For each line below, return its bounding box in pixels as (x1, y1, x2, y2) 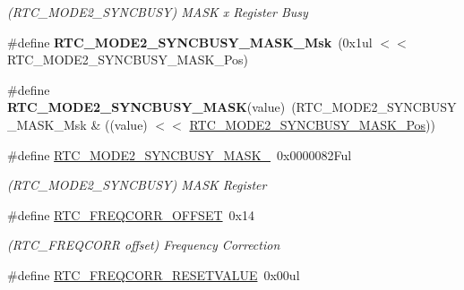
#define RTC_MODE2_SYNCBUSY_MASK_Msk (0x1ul (7, 32, 373, 51)
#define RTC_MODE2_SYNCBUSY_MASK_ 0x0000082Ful (7, 145, 352, 164)
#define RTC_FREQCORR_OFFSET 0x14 (7, 205, 254, 224)
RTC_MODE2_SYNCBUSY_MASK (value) (7, 98, 286, 116)
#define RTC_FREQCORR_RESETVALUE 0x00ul (7, 265, 300, 284)
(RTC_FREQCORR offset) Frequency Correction (7, 235, 280, 254)
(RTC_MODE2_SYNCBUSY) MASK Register (7, 175, 267, 194)
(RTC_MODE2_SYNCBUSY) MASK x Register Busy (7, 3, 308, 21)
